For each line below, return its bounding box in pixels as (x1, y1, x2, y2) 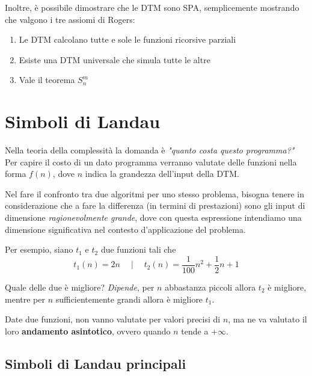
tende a (181, 324, 209, 337)
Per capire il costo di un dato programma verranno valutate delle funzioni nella (5, 155, 297, 168)
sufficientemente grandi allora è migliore (55, 292, 203, 305)
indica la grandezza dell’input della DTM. (85, 167, 239, 180)
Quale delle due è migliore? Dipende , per (5, 280, 154, 293)
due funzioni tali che (100, 243, 176, 256)
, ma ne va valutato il (228, 313, 307, 325)
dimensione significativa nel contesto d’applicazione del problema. (5, 223, 246, 235)
